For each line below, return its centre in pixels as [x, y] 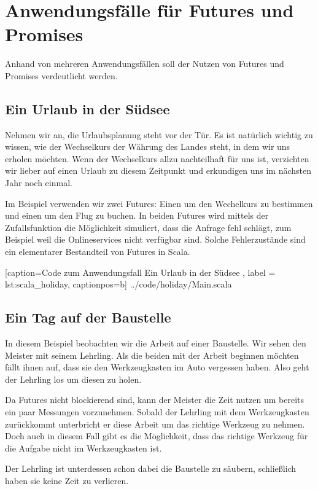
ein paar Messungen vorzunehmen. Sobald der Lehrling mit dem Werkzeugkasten [157, 412]
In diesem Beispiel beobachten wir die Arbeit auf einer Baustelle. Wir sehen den [156, 343]
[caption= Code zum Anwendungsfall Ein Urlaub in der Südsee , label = [140, 272]
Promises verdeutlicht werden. [61, 75]
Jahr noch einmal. [39, 183]
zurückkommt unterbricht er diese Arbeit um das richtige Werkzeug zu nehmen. [155, 424]
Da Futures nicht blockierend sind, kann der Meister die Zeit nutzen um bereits [155, 400]
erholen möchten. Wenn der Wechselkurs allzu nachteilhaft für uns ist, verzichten [157, 158]
